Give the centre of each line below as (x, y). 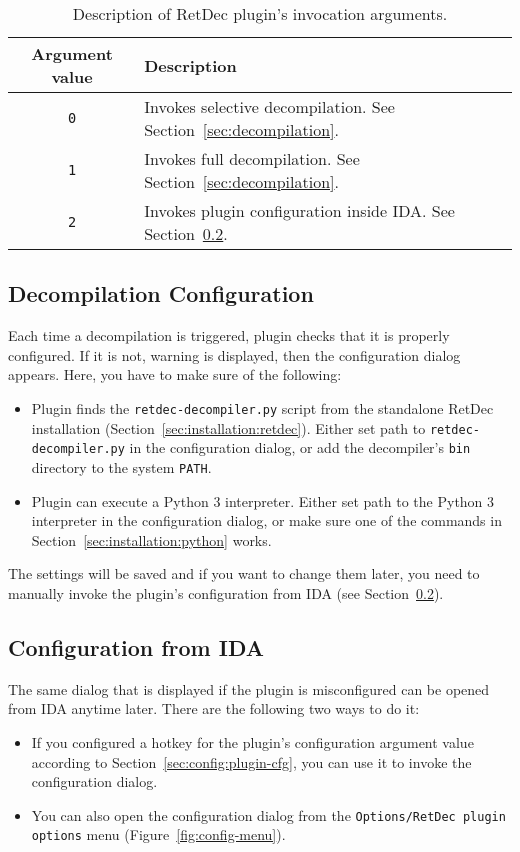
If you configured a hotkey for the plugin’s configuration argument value (252, 741)
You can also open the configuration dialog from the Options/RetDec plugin (268, 814)
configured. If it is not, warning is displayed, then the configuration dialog (234, 354)
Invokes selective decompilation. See (269, 106)
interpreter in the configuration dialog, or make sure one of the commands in (266, 520)
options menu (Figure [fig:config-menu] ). (158, 834)
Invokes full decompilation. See (252, 158)
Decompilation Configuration (161, 293)
